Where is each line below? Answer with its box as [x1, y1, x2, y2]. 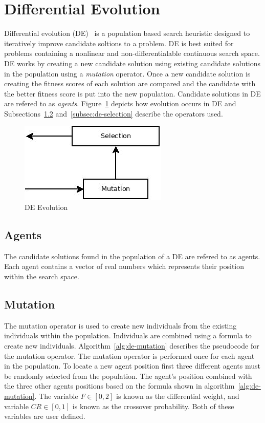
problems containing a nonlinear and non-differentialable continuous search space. [4, 48, 260, 59]
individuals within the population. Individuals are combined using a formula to [4, 330, 252, 341]
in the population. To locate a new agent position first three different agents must [4, 360, 260, 371]
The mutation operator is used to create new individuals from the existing [4, 320, 237, 331]
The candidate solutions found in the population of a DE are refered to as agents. [4, 251, 260, 261]
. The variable [34, 391, 78, 401]
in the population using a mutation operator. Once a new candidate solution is [4, 68, 251, 79]
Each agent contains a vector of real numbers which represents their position [4, 261, 245, 272]
